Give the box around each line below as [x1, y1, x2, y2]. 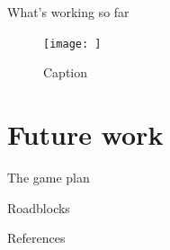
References [7, 228, 66, 247]
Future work [7, 116, 164, 153]
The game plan [7, 167, 90, 186]
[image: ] [43, 37, 102, 50]
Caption [43, 63, 88, 82]
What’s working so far [7, 3, 130, 21]
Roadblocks [7, 198, 70, 217]
